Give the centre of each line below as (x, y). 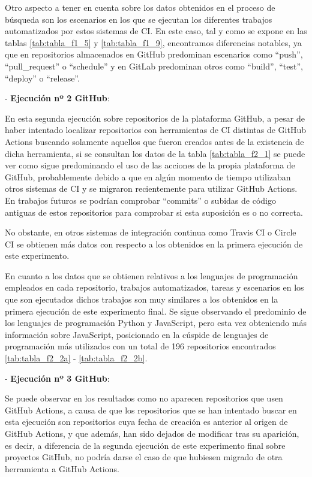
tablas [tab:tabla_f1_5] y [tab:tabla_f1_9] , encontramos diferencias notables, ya (153, 42)
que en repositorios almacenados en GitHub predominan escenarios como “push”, (154, 54)
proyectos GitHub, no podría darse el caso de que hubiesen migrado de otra (144, 457)
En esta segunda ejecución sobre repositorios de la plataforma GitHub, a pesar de (155, 118)
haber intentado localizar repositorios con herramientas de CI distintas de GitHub (156, 130)
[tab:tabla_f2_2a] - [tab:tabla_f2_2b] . (76, 358)
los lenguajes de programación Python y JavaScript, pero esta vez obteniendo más (156, 323)
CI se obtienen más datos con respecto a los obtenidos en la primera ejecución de (154, 244)
